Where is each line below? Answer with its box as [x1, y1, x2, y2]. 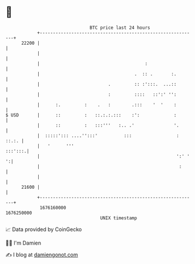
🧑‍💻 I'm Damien [5, 239, 42, 246]
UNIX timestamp [100, 215, 137, 221]
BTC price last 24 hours [89, 25, 150, 31]
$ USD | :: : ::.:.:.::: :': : [5, 112, 177, 118]
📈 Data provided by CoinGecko [5, 226, 82, 233]
